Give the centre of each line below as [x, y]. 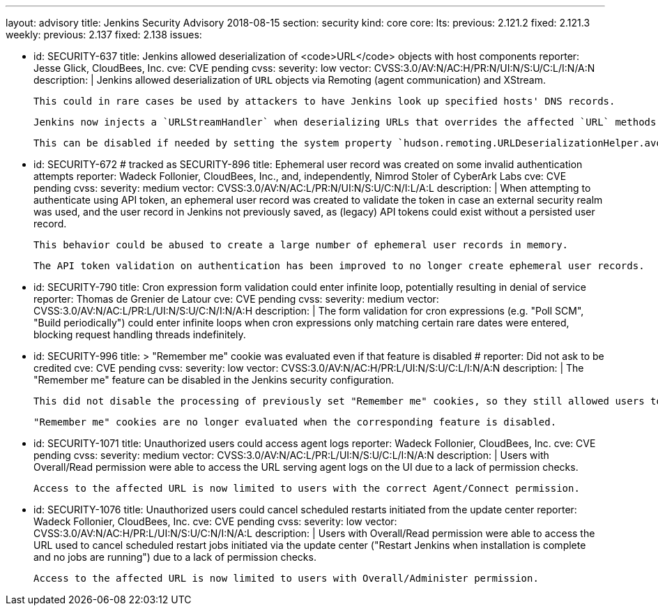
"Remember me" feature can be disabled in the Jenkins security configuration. [214, 380]
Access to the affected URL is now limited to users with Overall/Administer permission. [286, 578]
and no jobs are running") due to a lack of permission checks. [175, 557]
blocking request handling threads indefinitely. [140, 334]
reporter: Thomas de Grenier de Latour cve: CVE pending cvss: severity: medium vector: [236, 299]
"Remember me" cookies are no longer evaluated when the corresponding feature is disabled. [295, 422]
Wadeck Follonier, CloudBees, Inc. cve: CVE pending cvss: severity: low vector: [215, 521]
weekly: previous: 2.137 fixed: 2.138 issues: [104, 35]
